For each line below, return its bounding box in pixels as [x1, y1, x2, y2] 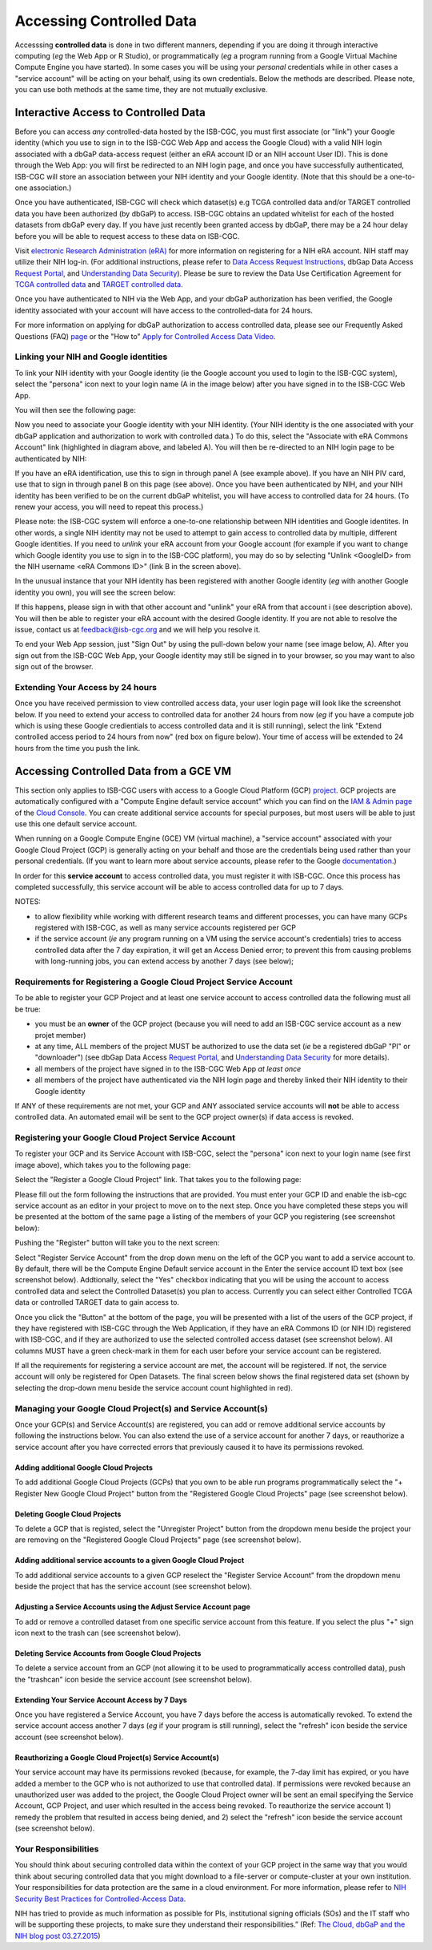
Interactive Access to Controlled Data [14, 105, 206, 119]
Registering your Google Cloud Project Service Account [14, 1132, 236, 1144]
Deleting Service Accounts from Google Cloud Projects [14, 1648, 202, 1658]
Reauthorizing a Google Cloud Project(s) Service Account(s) [14, 1752, 219, 1762]
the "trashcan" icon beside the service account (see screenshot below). [14, 1674, 252, 1684]
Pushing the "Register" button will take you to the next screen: [14, 1238, 220, 1248]
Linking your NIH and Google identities [14, 351, 168, 362]
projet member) [34, 1030, 86, 1040]
